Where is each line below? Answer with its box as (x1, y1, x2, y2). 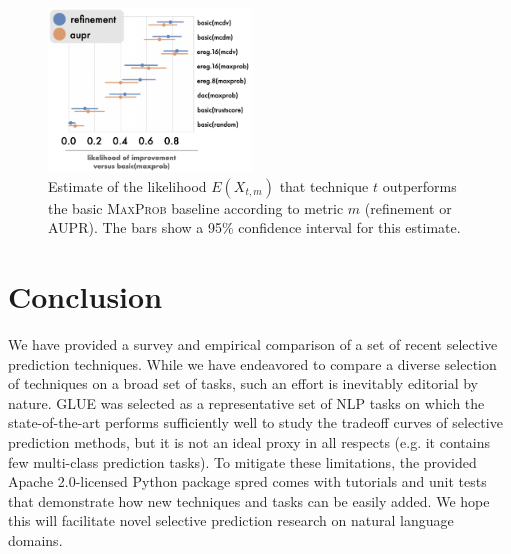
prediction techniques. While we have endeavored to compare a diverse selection (8, 353, 497, 374)
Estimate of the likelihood (48, 175, 207, 196)
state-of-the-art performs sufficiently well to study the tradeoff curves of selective (8, 412, 503, 433)
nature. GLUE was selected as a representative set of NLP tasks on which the (8, 392, 485, 413)
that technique (279, 175, 369, 196)
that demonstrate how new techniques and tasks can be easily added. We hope (8, 490, 490, 511)
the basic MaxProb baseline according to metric (48, 197, 344, 218)
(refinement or (364, 197, 452, 218)
